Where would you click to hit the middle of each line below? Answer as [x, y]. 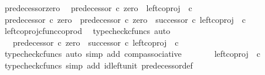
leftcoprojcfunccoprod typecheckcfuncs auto [87, 31]
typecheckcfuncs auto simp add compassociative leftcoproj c [132, 54]
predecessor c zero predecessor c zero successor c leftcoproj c [125, 19]
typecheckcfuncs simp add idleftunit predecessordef [98, 65]
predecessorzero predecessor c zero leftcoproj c [98, 8]
